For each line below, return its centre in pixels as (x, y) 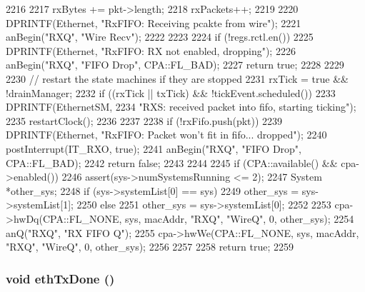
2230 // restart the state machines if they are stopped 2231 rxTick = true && (177, 78)
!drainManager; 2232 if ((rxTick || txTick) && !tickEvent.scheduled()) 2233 (171, 92)
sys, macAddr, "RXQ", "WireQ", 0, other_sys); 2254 (240, 218)
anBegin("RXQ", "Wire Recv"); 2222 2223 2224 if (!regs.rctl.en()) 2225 (160, 37)
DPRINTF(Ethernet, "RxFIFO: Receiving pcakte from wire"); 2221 (154, 22)
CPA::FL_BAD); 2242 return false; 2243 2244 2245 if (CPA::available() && (172, 162)
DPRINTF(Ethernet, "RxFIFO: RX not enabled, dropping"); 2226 (151, 50)
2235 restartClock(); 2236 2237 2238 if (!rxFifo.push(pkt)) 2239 (144, 120)
